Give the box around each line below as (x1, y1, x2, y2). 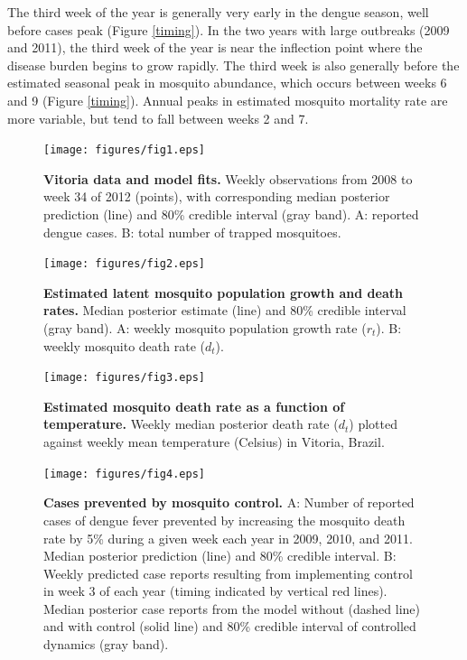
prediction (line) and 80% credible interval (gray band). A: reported (43, 205, 419, 223)
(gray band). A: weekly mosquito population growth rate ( (43, 319, 367, 338)
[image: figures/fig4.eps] (43, 467, 205, 480)
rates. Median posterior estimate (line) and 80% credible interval (43, 301, 406, 320)
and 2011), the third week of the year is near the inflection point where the (7, 38, 423, 57)
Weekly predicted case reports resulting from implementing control (43, 563, 413, 582)
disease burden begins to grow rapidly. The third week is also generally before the (7, 55, 460, 74)
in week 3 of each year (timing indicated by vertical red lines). (43, 581, 388, 600)
